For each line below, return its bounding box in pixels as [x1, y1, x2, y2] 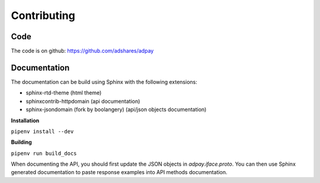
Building [11, 138, 32, 146]
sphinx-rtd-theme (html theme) [25, 89, 102, 96]
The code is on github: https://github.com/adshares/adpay [11, 48, 154, 55]
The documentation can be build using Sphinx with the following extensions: [11, 78, 198, 86]
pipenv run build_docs [11, 150, 77, 157]
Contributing [11, 9, 75, 22]
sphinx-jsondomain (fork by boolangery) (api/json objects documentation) [25, 106, 207, 113]
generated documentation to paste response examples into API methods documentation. [11, 169, 228, 176]
